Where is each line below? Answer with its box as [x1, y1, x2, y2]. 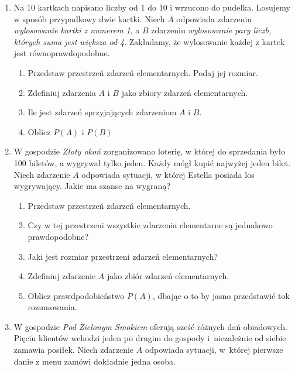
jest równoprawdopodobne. [13, 47, 110, 59]
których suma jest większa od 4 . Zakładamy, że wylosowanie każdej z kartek [13, 35, 285, 47]
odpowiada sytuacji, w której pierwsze [145, 343, 283, 356]
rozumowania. [28, 301, 77, 313]
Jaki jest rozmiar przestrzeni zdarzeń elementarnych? [28, 250, 218, 262]
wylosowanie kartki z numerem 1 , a [13, 24, 140, 36]
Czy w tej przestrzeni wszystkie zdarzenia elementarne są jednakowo [28, 219, 273, 231]
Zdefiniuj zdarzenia [28, 86, 96, 98]
